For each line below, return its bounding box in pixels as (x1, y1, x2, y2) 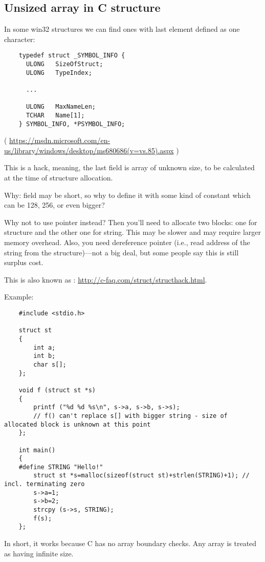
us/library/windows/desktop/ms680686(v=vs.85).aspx (4, 145, 174, 155)
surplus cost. (4, 257, 43, 268)
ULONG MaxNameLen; (26, 103, 96, 111)
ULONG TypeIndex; (26, 69, 92, 76)
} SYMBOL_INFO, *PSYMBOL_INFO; (18, 120, 125, 128)
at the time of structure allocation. (4, 172, 113, 183)
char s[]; (33, 360, 67, 368)
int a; (33, 344, 56, 351)
